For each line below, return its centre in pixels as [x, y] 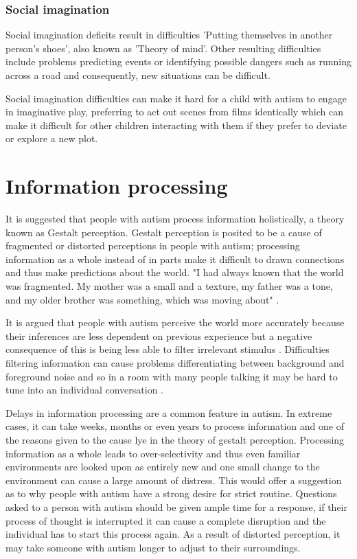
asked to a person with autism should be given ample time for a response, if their [176, 506]
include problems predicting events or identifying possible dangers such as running [178, 61]
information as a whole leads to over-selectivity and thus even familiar [153, 453]
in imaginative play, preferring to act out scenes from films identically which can [174, 112]
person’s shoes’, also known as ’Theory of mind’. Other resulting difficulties [163, 48]
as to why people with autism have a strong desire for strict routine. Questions [171, 493]
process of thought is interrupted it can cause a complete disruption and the [166, 520]
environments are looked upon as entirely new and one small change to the [163, 467]
